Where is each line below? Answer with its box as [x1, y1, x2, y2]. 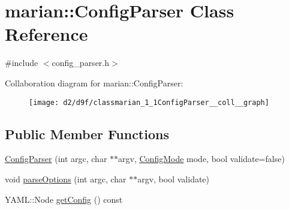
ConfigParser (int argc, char [5, 152, 107, 165]
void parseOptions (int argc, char [5, 172, 127, 185]
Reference [5, 22, 88, 46]
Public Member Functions [5, 124, 169, 143]
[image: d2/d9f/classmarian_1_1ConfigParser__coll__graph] [29, 98, 269, 107]
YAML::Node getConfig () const [5, 193, 123, 205]
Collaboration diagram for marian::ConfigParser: [5, 76, 183, 89]
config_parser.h [52, 56, 110, 69]
